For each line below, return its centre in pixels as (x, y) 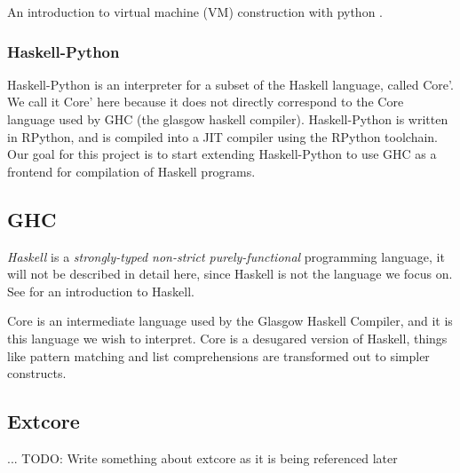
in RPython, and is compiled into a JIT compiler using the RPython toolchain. (222, 136)
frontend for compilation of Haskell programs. (131, 171)
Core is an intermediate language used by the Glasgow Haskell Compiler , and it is (230, 321)
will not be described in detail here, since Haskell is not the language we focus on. (230, 274)
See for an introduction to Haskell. (101, 291)
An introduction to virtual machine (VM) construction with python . (195, 12)
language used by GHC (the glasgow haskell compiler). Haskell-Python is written (228, 119)
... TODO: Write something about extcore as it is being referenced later (202, 457)
